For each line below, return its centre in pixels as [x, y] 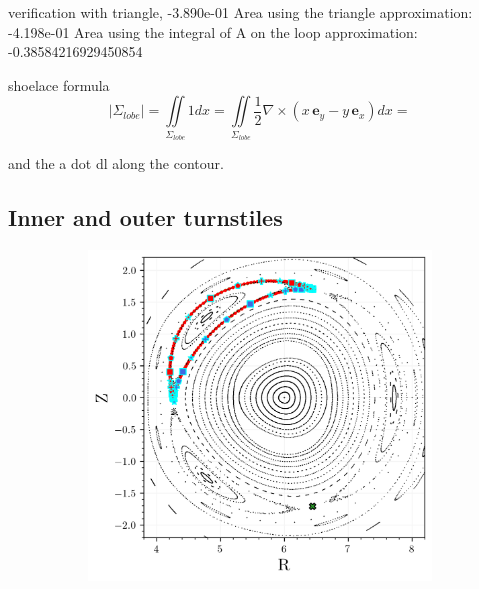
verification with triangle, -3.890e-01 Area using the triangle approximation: [240, 12]
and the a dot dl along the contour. [116, 163]
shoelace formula [59, 84]
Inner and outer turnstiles [145, 217]
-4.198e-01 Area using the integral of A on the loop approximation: [213, 31]
